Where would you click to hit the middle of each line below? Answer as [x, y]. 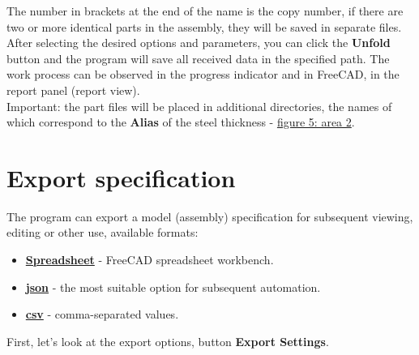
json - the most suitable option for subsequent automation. [173, 287]
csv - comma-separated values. [102, 314]
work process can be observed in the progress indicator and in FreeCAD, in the [203, 74]
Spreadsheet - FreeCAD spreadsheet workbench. [150, 260]
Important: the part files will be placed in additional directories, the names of [199, 106]
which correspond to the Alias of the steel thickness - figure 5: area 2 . [181, 122]
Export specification [121, 177]
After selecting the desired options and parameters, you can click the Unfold [199, 43]
